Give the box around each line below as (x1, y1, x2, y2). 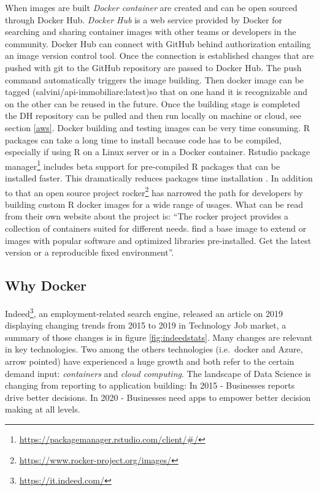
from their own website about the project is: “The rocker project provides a (5, 210, 289, 223)
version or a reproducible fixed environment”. (5, 246, 174, 259)
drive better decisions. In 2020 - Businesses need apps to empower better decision (5, 390, 311, 403)
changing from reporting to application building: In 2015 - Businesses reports (5, 379, 295, 392)
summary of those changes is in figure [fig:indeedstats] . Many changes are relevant (5, 330, 313, 343)
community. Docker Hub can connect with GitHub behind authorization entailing (5, 37, 311, 50)
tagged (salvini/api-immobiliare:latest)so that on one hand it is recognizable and (5, 85, 308, 98)
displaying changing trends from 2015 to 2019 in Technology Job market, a (5, 319, 286, 332)
